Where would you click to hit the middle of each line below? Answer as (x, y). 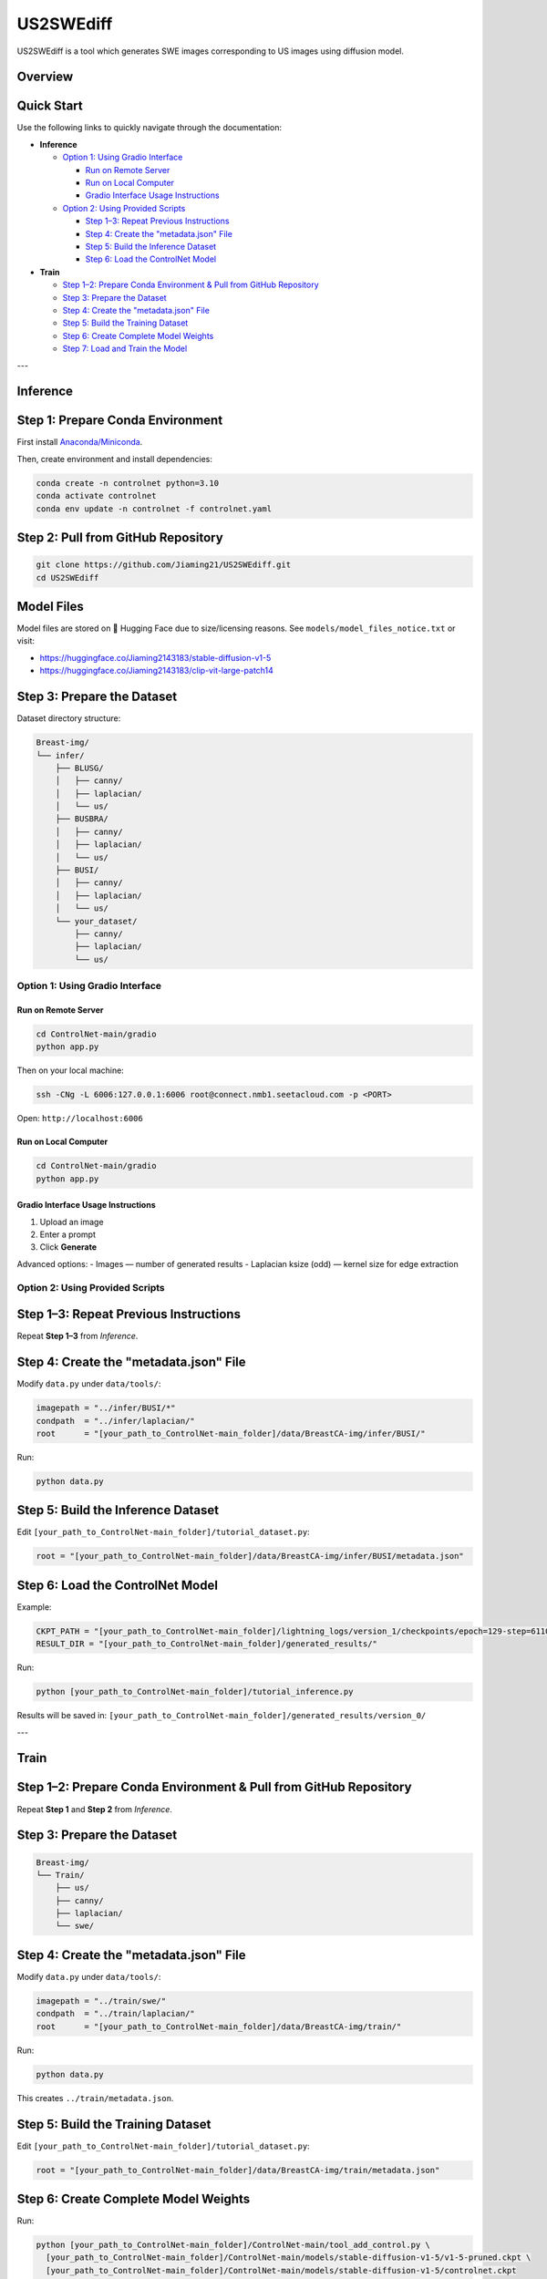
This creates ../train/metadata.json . (95, 2098)
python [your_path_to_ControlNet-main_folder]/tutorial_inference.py (195, 1692)
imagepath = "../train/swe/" (101, 2001)
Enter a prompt (67, 1234)
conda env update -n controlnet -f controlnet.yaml (154, 509)
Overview (45, 77)
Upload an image (72, 1222)
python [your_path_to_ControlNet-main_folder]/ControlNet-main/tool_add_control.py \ (233, 2245)
